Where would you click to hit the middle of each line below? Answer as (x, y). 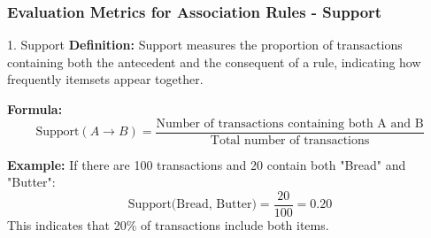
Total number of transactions (290, 140)
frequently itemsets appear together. (105, 79)
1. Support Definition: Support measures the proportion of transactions (205, 45)
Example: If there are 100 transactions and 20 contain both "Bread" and (207, 164)
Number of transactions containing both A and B (290, 123)
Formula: (35, 109)
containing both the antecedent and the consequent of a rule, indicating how (214, 61)
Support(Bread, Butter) (192, 205)
